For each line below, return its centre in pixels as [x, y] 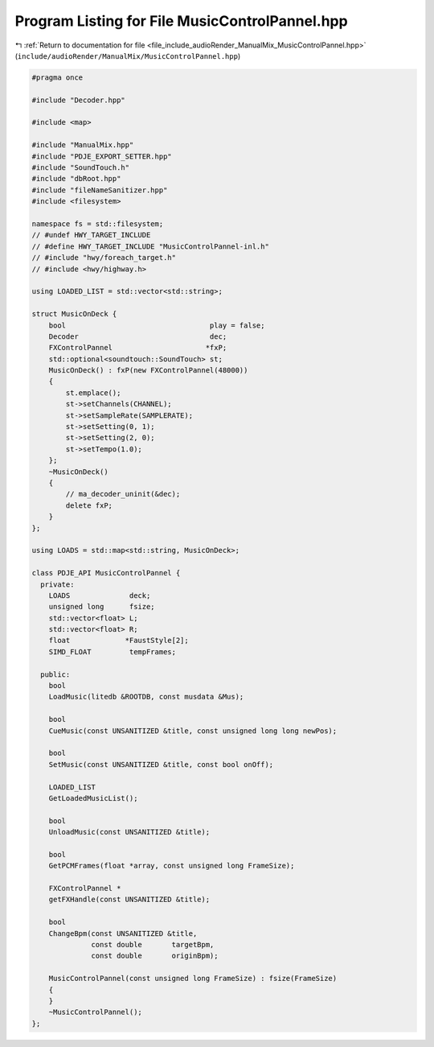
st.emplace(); [93, 393]
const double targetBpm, [153, 944]
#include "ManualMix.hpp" [83, 145]
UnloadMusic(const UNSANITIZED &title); [129, 832]
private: [57, 584]
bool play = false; [157, 325]
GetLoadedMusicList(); [93, 798]
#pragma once [57, 77]
